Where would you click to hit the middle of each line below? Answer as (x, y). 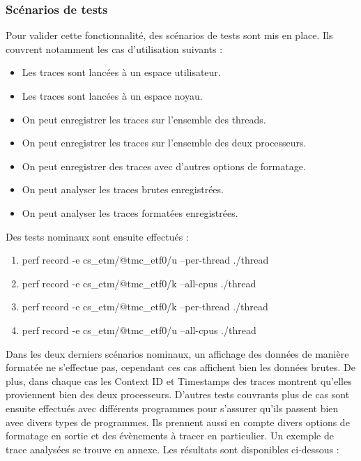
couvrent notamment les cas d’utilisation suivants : (114, 48)
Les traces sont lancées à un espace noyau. (112, 96)
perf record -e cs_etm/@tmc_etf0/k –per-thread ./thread (145, 307)
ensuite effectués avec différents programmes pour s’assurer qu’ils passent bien (172, 408)
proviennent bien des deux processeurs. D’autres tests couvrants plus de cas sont (178, 394)
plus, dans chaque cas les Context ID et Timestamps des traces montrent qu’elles (179, 380)
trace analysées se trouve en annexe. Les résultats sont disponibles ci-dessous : (172, 449)
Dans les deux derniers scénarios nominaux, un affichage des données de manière (177, 353)
